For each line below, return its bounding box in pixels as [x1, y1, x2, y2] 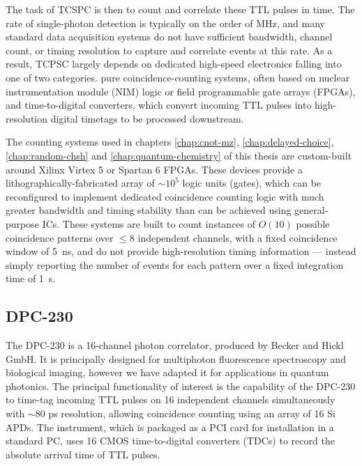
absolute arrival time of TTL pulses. [6, 446, 160, 461]
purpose [6, 216, 39, 231]
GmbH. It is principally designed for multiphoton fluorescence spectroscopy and [6, 351, 346, 366]
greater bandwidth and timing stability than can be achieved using [6, 203, 292, 217]
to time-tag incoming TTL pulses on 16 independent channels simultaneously [6, 392, 335, 407]
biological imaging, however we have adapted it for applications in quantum [6, 365, 329, 380]
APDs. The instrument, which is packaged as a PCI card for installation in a [6, 419, 334, 434]
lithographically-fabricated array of [6, 176, 155, 190]
